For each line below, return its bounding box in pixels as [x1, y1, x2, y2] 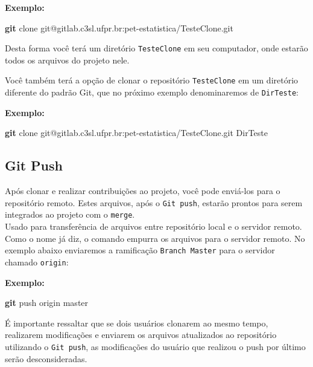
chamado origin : [5, 255, 69, 268]
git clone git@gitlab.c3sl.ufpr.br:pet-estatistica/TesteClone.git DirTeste [5, 126, 268, 139]
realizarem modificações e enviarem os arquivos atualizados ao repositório [5, 328, 277, 341]
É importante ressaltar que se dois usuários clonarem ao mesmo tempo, [5, 316, 268, 329]
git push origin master [5, 296, 89, 309]
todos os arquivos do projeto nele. [5, 53, 130, 66]
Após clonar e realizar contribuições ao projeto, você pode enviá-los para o [5, 184, 280, 197]
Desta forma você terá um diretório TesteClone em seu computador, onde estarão [5, 42, 308, 54]
